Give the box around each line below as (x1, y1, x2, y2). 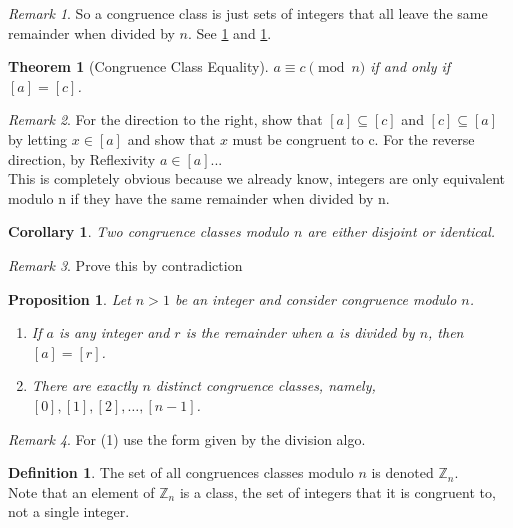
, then (428, 322, 464, 343)
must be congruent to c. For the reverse (232, 128, 475, 149)
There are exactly (31, 375, 138, 396)
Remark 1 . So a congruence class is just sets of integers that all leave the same (8, 3, 488, 23)
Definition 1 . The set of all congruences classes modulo (8, 462, 354, 483)
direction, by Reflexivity (8, 148, 156, 169)
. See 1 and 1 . (188, 22, 272, 43)
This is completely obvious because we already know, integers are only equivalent (8, 168, 506, 189)
